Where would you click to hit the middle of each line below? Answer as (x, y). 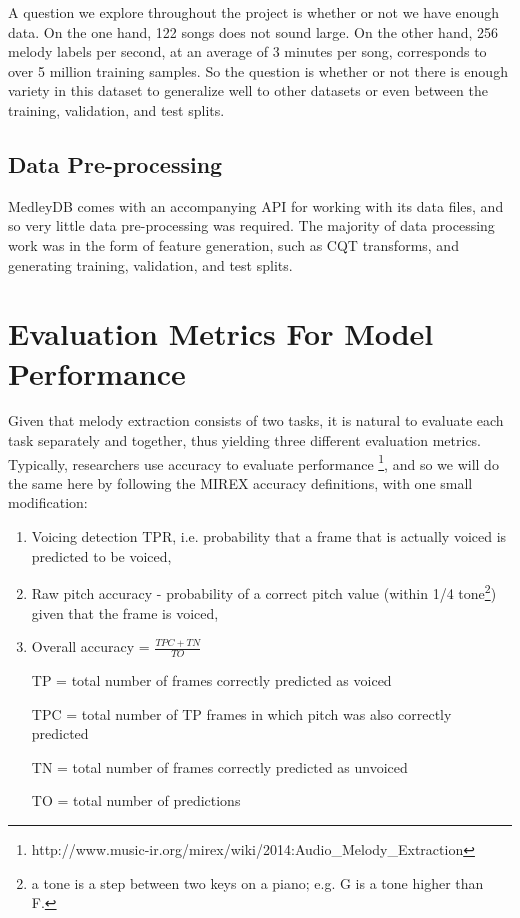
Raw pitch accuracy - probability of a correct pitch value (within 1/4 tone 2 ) (264, 591)
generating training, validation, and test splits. (150, 264)
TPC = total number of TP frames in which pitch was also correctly (241, 713)
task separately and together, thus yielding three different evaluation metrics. (245, 440)
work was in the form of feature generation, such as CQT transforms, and (233, 244)
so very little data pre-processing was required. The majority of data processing (251, 225)
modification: (48, 502)
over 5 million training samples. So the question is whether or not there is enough (258, 70)
